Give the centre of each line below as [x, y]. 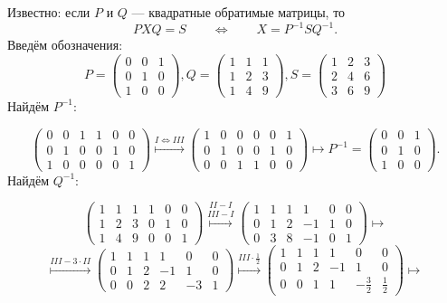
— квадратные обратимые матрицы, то [238, 12]
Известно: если [49, 12]
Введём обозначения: [65, 45]
